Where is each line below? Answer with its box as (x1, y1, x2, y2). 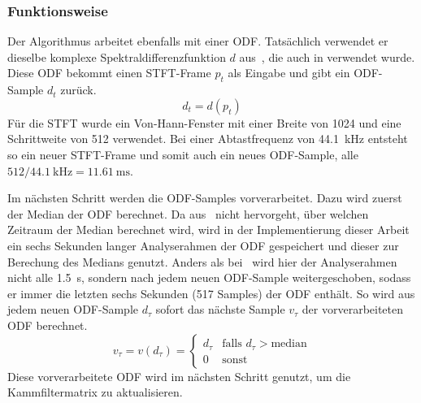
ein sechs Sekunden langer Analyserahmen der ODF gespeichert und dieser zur (7, 236, 399, 253)
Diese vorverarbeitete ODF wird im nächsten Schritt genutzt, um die (7, 367, 351, 384)
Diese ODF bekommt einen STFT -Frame (7, 64, 211, 81)
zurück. (60, 81, 97, 98)
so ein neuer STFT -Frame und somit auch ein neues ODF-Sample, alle (7, 145, 358, 162)
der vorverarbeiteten (302, 301, 404, 318)
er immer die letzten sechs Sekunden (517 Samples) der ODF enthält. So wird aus (7, 284, 415, 301)
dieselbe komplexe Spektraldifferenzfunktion (7, 48, 226, 65)
